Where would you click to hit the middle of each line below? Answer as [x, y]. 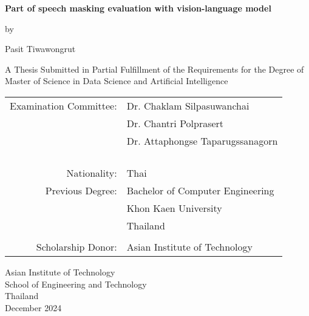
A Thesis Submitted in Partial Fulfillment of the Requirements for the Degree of [154, 69]
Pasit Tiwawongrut [40, 49]
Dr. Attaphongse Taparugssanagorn [202, 140]
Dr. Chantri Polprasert [175, 123]
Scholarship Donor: [76, 246]
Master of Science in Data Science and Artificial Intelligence [117, 81]
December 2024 [33, 307]
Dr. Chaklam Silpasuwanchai [188, 105]
